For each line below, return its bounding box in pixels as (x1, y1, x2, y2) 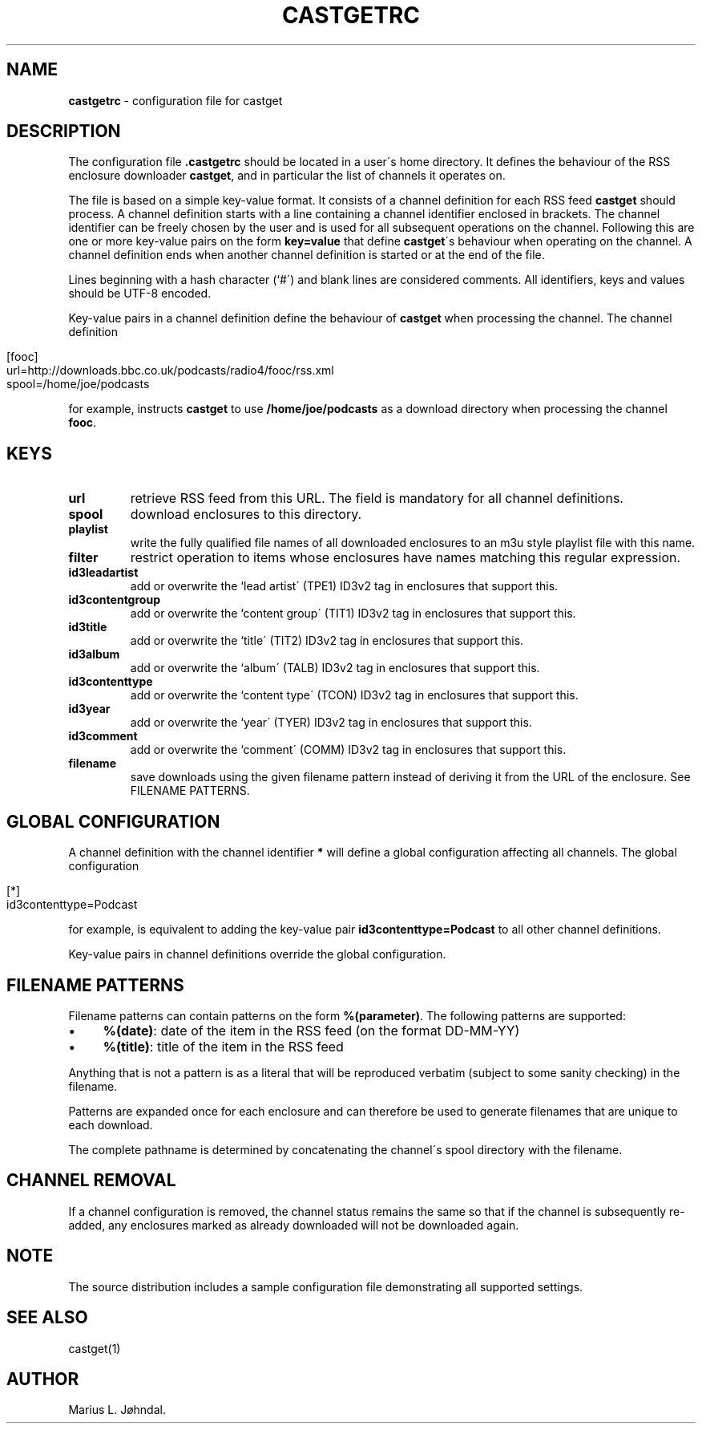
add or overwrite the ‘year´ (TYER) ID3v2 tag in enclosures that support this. (130, 715, 532, 730)
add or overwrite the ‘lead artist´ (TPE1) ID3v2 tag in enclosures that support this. (130, 579, 559, 593)
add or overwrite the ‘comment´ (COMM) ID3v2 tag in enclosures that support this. (130, 743, 567, 757)
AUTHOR (6, 1368, 79, 1389)
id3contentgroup (68, 593, 160, 607)
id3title (68, 620, 107, 634)
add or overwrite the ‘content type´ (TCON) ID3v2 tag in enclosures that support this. (130, 688, 579, 703)
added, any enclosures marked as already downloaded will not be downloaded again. (68, 1217, 519, 1232)
